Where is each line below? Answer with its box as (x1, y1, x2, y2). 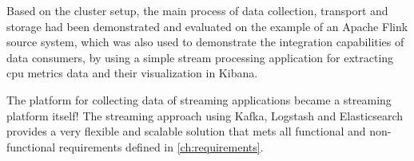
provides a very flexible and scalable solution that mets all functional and (6, 123, 366, 139)
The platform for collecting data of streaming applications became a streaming (6, 91, 392, 108)
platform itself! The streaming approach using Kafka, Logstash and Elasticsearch (6, 107, 404, 124)
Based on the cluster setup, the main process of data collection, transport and (6, 2, 388, 18)
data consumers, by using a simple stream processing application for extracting (6, 49, 394, 65)
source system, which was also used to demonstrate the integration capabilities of (6, 33, 404, 50)
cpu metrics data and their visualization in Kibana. (6, 65, 258, 81)
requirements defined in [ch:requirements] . (58, 138, 264, 155)
